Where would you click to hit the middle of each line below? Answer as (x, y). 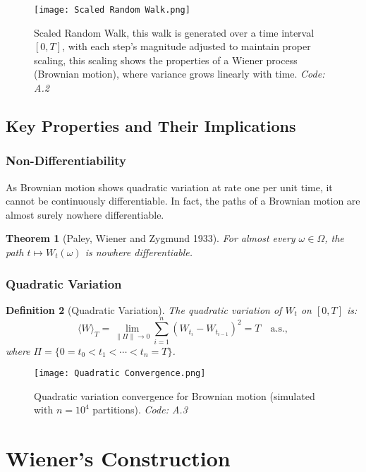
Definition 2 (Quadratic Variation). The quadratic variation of (144, 309)
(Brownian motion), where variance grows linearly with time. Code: (179, 74)
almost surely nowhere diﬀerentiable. (85, 214)
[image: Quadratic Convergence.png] (120, 374)
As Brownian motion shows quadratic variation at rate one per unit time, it (169, 187)
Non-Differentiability (66, 161)
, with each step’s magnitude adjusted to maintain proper (187, 46)
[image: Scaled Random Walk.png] (112, 10)
